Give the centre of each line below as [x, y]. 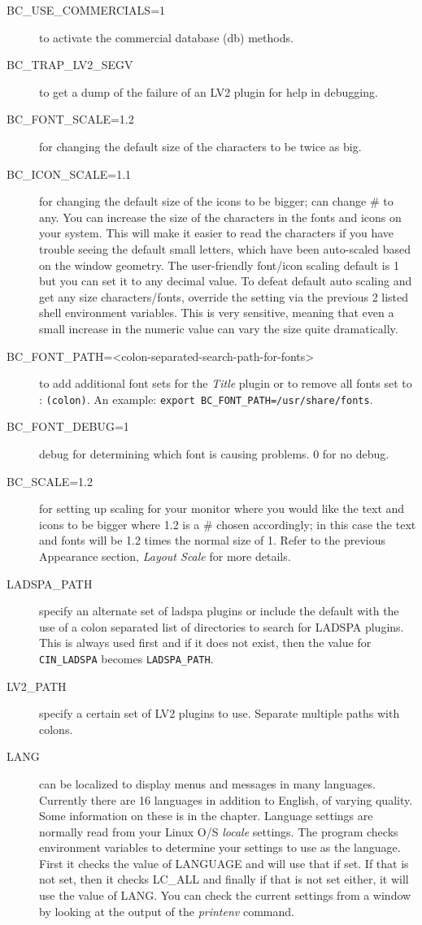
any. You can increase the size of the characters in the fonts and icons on [220, 217]
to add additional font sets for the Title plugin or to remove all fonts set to [226, 383]
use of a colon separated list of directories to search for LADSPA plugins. [222, 626]
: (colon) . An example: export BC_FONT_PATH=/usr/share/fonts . [206, 399]
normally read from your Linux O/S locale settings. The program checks [219, 831]
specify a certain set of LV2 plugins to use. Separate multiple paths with [220, 713]
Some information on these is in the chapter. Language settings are [206, 816]
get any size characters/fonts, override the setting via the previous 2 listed [224, 296]
